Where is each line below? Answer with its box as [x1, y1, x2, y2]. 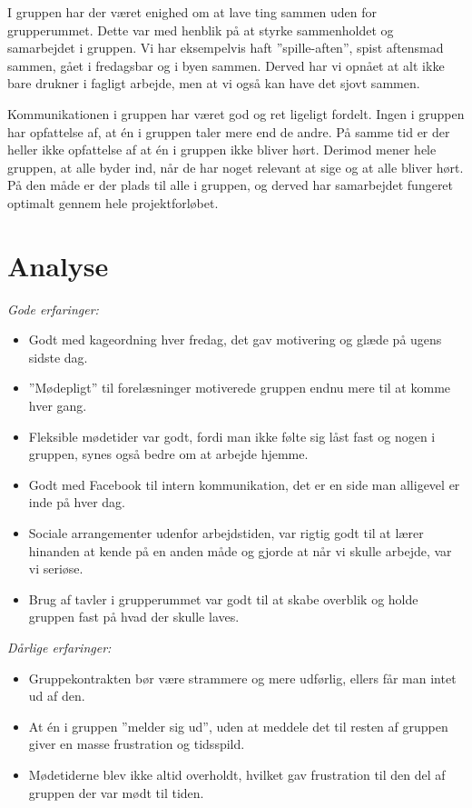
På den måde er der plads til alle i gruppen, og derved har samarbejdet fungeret [7, 175, 454, 195]
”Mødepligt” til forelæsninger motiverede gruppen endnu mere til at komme [28, 378, 451, 397]
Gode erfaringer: [7, 299, 99, 318]
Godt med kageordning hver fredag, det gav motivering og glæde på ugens [28, 330, 442, 349]
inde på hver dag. [28, 493, 126, 512]
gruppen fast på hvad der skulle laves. [28, 607, 240, 626]
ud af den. [28, 686, 85, 705]
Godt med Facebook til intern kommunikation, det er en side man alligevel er [28, 474, 460, 494]
